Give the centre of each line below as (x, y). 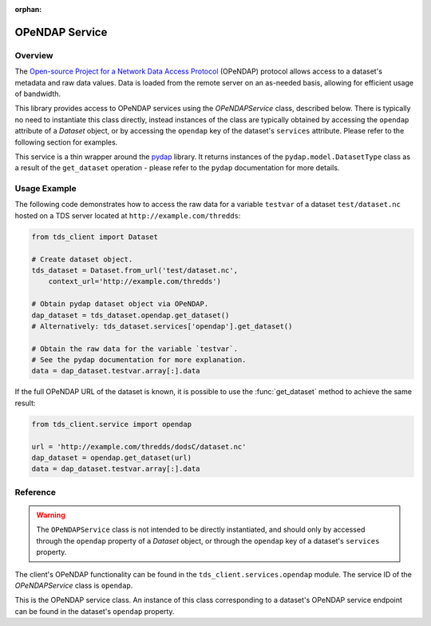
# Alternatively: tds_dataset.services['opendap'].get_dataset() (162, 326)
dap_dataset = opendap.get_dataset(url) (111, 458)
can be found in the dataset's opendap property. (95, 611)
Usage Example (45, 189)
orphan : (28, 9)
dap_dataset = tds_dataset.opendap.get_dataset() (130, 315)
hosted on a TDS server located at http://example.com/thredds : (128, 215)
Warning (51, 515)
